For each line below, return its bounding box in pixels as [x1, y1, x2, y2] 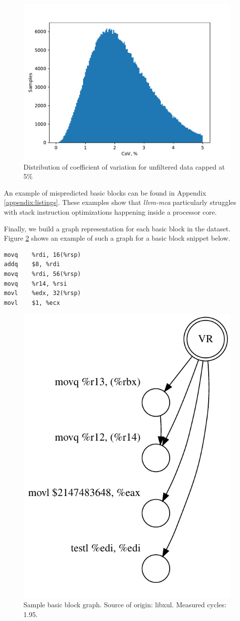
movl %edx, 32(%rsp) [4, 290, 81, 297]
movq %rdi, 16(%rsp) [4, 251, 81, 258]
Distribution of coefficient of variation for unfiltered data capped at [23, 161, 225, 172]
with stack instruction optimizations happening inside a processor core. [4, 206, 217, 217]
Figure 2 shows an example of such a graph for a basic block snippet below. [4, 233, 230, 243]
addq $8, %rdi [4, 261, 60, 268]
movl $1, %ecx [4, 299, 60, 306]
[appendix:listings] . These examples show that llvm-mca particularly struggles [4, 197, 237, 207]
